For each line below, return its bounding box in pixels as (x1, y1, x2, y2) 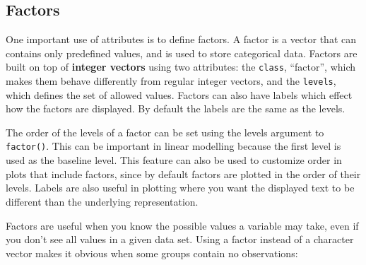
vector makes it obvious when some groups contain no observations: (6, 245, 298, 260)
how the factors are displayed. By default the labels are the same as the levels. (6, 101, 346, 116)
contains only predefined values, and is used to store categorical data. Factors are (6, 45, 358, 60)
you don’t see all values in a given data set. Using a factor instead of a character (6, 232, 354, 247)
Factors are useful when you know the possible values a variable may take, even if (6, 218, 359, 232)
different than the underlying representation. (6, 194, 199, 208)
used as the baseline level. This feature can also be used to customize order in (6, 153, 342, 167)
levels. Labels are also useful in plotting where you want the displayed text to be (6, 180, 355, 195)
